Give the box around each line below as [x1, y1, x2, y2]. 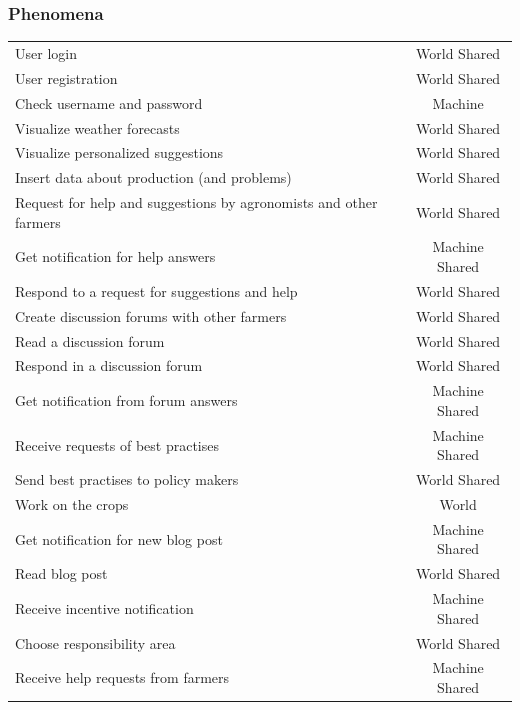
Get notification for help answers [15, 246, 216, 267]
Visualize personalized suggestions [15, 142, 224, 163]
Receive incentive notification [15, 597, 194, 618]
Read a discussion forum [15, 330, 165, 351]
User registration [15, 67, 118, 88]
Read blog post [15, 563, 108, 584]
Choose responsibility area [15, 632, 176, 653]
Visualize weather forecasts [15, 117, 180, 138]
